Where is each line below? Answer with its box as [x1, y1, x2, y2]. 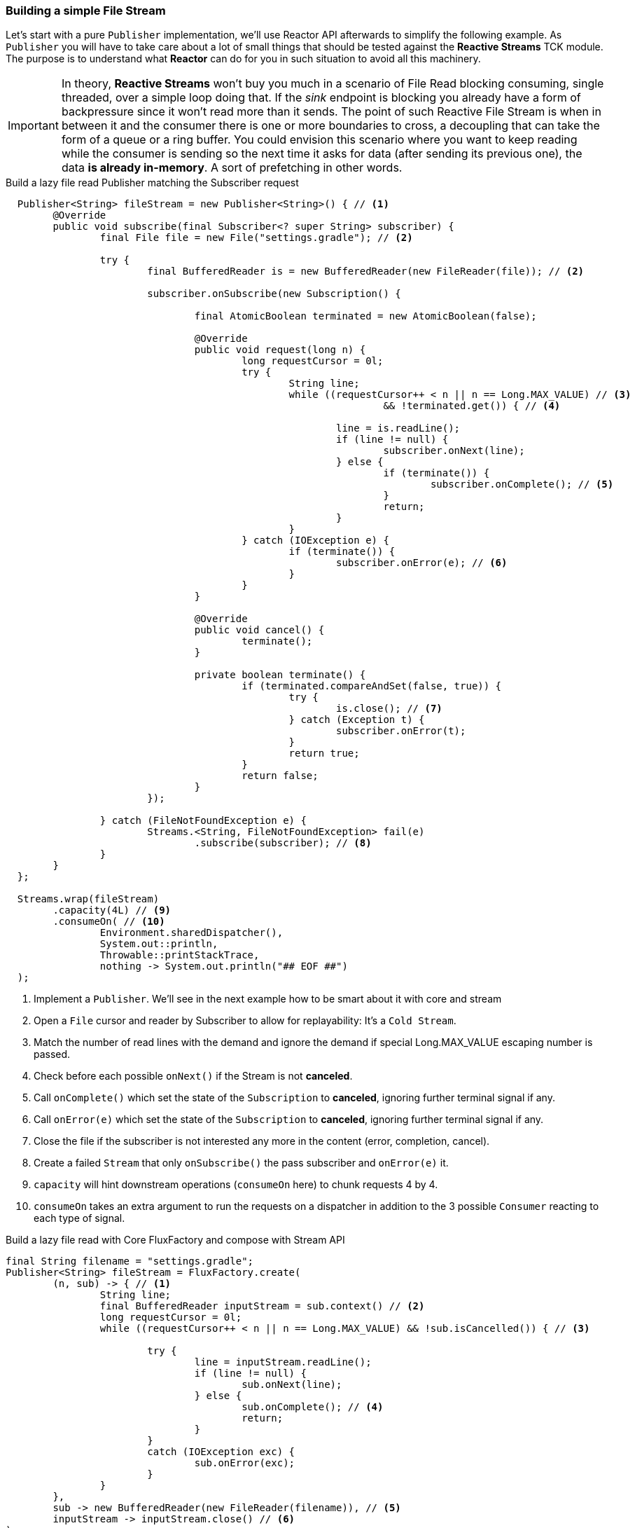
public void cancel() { [194, 624, 325, 636]
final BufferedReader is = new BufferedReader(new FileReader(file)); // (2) [147, 266, 585, 277]
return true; [288, 748, 360, 759]
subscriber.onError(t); [336, 725, 466, 737]
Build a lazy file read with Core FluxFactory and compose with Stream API [6, 1234, 345, 1246]
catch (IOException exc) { [147, 1446, 295, 1458]
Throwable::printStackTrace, [99, 949, 260, 961]
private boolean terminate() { [194, 669, 366, 681]
